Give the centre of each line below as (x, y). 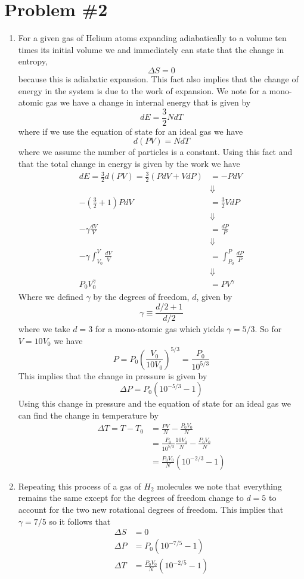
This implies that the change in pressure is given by (113, 375)
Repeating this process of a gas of (80, 486)
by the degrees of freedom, (141, 297)
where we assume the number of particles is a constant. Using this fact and (155, 152)
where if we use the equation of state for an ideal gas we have (131, 131)
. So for (268, 329)
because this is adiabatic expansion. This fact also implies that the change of (158, 78)
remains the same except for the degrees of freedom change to (131, 498)
